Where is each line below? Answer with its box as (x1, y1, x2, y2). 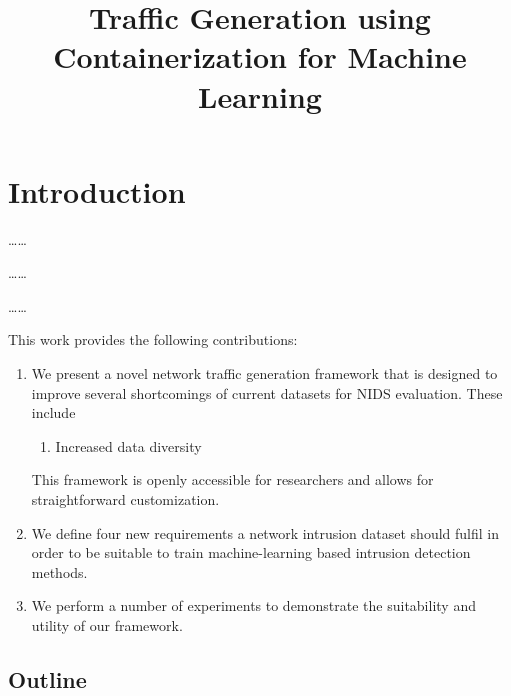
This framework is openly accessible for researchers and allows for (31, 469, 434, 490)
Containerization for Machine (53, 36, 467, 77)
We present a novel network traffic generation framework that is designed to (31, 363, 498, 384)
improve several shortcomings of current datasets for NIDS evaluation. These (31, 382, 503, 403)
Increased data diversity (55, 435, 202, 456)
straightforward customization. (31, 489, 220, 510)
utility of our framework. (31, 615, 183, 635)
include (31, 402, 76, 423)
